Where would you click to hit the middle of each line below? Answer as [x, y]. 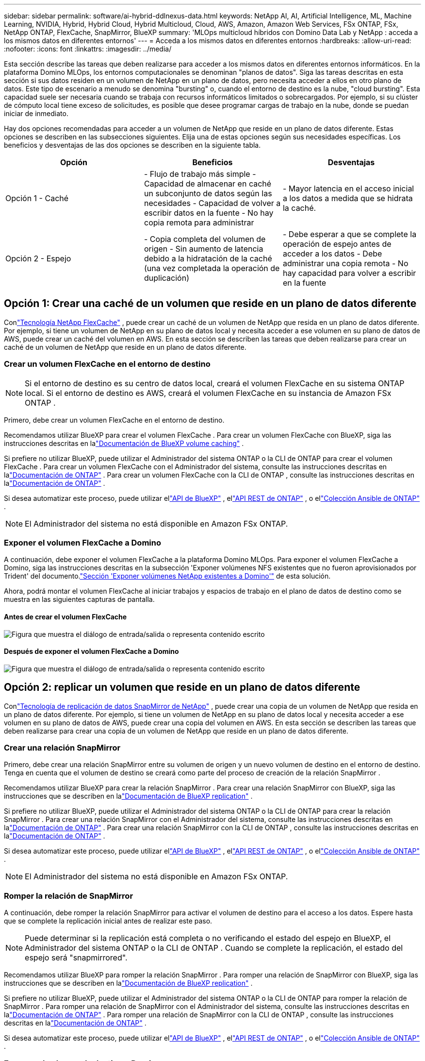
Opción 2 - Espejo [38, 258]
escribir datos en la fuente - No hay [209, 213]
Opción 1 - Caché [37, 198]
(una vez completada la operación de [212, 268]
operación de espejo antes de [337, 244]
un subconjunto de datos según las [208, 193]
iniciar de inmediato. [36, 113]
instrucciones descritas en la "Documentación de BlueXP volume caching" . [124, 443]
